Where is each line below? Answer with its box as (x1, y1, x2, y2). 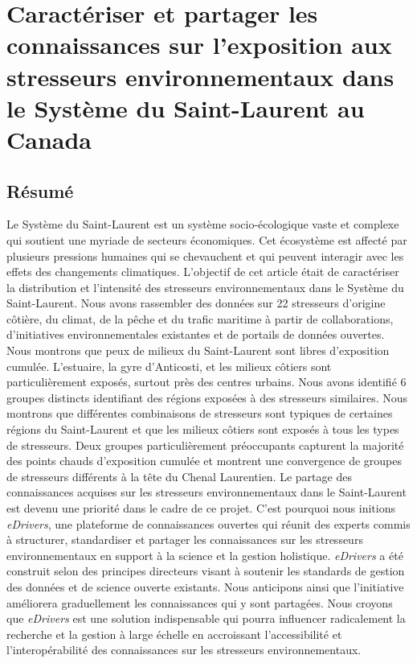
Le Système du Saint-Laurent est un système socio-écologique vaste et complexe (6, 216, 399, 233)
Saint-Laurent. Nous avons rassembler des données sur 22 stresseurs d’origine (6, 294, 386, 311)
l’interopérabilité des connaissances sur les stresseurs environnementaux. (6, 641, 362, 658)
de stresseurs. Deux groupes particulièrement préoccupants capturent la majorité (6, 436, 404, 453)
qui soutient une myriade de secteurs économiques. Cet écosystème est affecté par (6, 231, 407, 248)
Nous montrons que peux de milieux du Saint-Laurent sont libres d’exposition (6, 342, 390, 359)
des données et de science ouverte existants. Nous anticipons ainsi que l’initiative (6, 578, 404, 595)
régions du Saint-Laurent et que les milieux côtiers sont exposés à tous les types (6, 421, 399, 438)
